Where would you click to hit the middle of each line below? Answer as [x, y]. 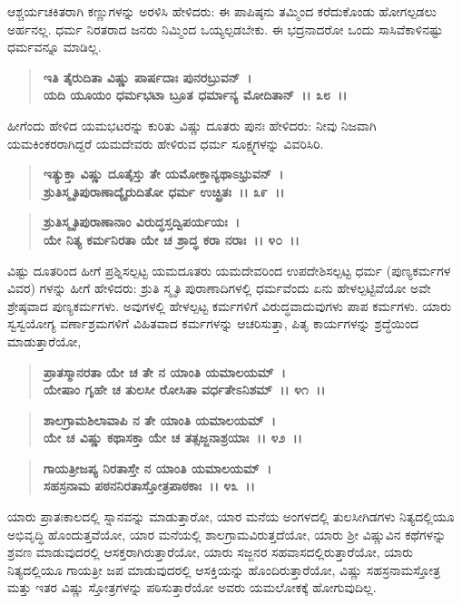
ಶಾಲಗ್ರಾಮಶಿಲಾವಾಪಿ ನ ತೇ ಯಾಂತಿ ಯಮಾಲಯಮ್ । [159, 419]
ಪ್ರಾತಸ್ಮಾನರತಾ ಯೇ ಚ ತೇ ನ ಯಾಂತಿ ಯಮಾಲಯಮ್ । [164, 371]
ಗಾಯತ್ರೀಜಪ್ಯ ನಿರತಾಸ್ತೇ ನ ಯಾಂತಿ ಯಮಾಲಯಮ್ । [157, 468]
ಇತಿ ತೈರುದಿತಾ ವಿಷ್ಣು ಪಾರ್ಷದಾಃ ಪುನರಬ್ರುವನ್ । [147, 77]
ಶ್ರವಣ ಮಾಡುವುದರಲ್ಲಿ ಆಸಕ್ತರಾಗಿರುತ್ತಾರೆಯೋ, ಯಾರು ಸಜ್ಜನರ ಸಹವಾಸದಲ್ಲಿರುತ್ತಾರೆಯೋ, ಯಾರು [211, 552]
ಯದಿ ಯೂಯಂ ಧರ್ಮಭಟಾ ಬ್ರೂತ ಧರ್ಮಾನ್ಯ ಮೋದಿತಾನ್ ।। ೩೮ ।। [195, 95]
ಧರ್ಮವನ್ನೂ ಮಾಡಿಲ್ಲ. [54, 47]
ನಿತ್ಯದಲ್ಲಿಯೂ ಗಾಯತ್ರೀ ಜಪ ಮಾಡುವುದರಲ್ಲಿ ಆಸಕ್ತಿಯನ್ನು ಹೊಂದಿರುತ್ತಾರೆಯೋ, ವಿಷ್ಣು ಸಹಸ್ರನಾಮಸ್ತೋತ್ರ [224, 569]
